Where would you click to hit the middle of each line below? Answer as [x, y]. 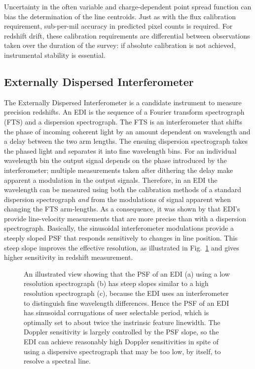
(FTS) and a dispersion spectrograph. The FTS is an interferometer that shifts [123, 121]
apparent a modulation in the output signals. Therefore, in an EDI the [111, 180]
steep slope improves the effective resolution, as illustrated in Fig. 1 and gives [122, 247]
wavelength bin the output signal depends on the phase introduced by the [115, 160]
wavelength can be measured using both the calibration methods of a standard [123, 189]
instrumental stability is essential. [55, 55]
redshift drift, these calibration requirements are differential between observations [127, 35]
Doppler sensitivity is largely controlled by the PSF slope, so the [121, 332]
